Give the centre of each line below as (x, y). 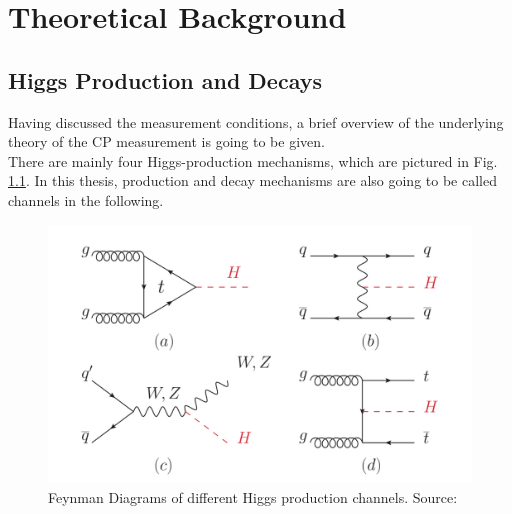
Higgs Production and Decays (165, 79)
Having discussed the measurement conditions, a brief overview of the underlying (256, 121)
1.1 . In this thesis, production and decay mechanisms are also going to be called (252, 180)
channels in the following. (86, 199)
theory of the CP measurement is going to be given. (166, 141)
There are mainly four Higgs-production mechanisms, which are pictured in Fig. (253, 160)
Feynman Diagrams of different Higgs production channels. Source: (253, 496)
